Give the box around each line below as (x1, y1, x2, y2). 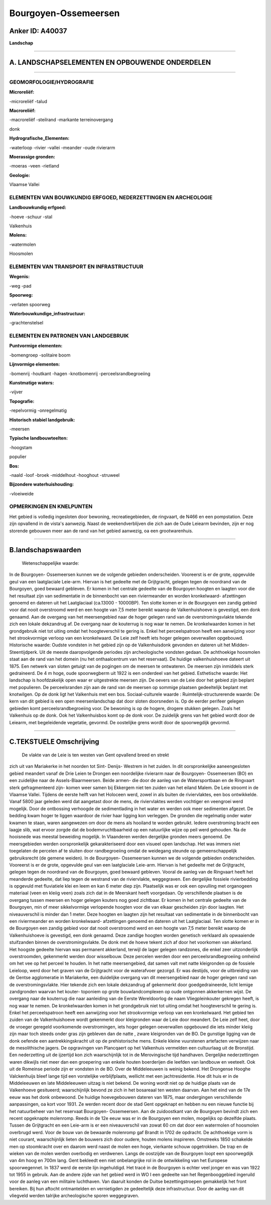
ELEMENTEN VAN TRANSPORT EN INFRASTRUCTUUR (9, 263, 144, 270)
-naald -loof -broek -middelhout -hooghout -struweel (9, 472, 120, 478)
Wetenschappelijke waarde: (22, 560, 79, 566)
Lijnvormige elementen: (9, 361, 60, 367)
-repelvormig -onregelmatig (9, 407, 67, 413)
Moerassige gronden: (9, 153, 55, 159)
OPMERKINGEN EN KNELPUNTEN (9, 503, 93, 510)
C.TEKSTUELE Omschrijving (9, 737, 100, 746)
